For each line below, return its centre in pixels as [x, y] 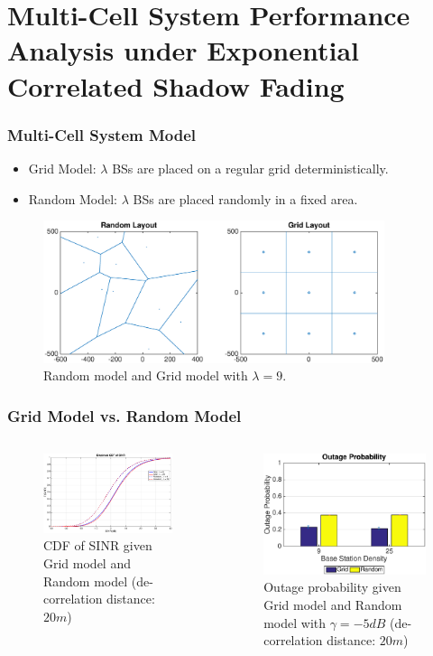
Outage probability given [332, 587]
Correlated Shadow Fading [176, 85]
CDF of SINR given [98, 545]
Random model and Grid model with [146, 375]
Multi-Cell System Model [102, 134]
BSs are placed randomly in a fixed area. [245, 198]
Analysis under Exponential [184, 50]
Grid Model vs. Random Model [124, 415]
